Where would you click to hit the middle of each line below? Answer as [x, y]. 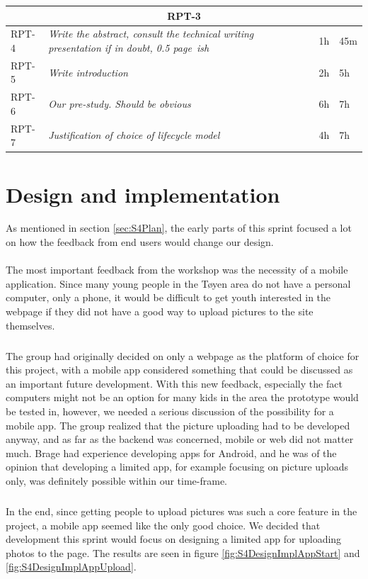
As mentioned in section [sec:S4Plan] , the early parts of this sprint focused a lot [179, 228]
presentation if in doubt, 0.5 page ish [129, 47]
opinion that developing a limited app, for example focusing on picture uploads [177, 467]
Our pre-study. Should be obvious [120, 104]
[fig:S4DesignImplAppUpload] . [71, 567]
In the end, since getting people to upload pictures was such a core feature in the [182, 511]
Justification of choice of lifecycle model [134, 135]
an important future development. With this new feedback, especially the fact [174, 383]
